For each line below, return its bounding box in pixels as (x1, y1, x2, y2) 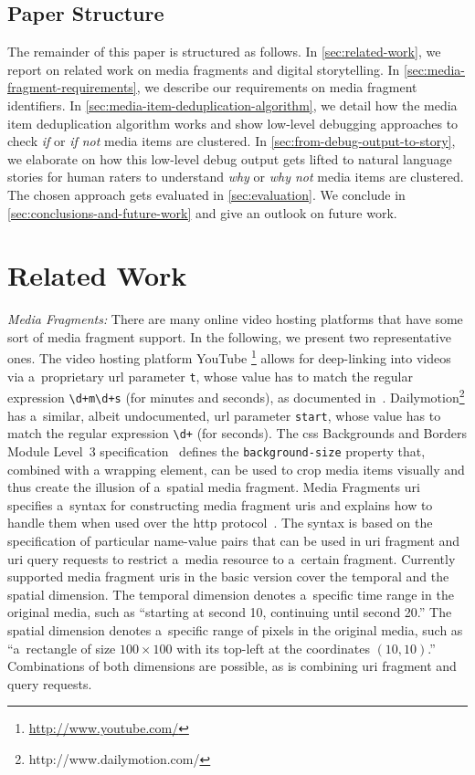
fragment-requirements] (7, 78, 137, 97)
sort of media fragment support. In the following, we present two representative (7, 327, 451, 346)
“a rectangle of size (7, 638, 116, 657)
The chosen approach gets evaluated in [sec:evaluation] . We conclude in (7, 184, 406, 204)
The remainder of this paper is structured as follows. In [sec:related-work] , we (7, 42, 441, 61)
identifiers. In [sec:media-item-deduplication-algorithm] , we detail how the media (7, 95, 458, 114)
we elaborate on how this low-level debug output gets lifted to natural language (7, 149, 452, 168)
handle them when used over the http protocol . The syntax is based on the (7, 513, 433, 532)
